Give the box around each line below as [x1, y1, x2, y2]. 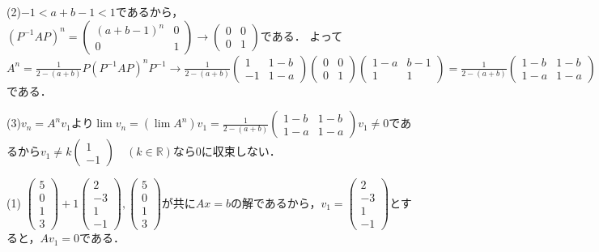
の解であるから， [230, 194, 321, 211]
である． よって [260, 27, 343, 44]
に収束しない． [201, 143, 281, 160]
